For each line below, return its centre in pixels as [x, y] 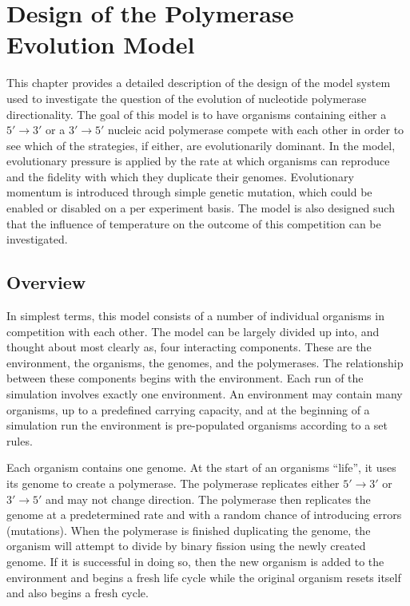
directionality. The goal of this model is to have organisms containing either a [197, 114]
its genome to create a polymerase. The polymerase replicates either [173, 483]
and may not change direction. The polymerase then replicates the [208, 499]
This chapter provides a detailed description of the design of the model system [199, 83]
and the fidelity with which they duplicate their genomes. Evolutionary [180, 176]
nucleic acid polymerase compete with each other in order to [256, 130]
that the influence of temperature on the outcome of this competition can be [194, 223]
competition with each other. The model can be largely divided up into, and [193, 331]
